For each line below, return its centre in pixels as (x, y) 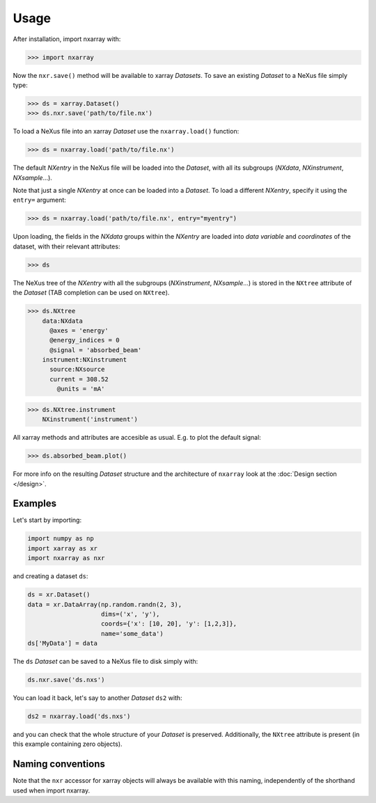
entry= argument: (39, 200)
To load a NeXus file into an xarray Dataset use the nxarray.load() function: (126, 132)
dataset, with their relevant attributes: (66, 246)
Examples (35, 503)
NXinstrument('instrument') (90, 420)
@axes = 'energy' (79, 330)
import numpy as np (61, 539)
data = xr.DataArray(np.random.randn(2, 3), (105, 604)
